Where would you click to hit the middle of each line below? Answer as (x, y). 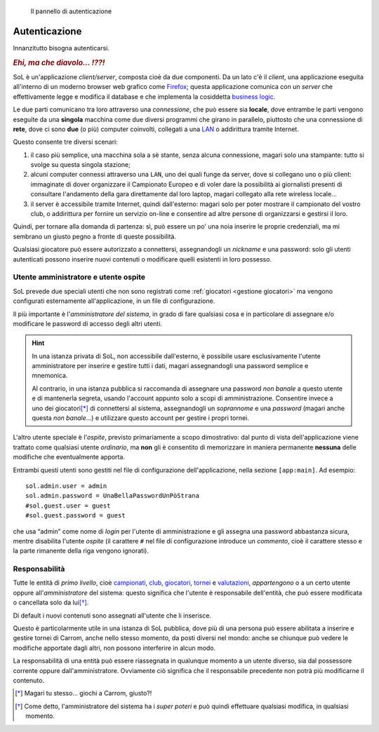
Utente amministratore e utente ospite (79, 277)
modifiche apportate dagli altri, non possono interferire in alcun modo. (114, 648)
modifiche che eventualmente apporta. (69, 457)
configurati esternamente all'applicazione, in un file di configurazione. (114, 301)
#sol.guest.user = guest (68, 506)
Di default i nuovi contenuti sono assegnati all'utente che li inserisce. (112, 615)
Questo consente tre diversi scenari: (66, 142)
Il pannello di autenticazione (71, 11)
